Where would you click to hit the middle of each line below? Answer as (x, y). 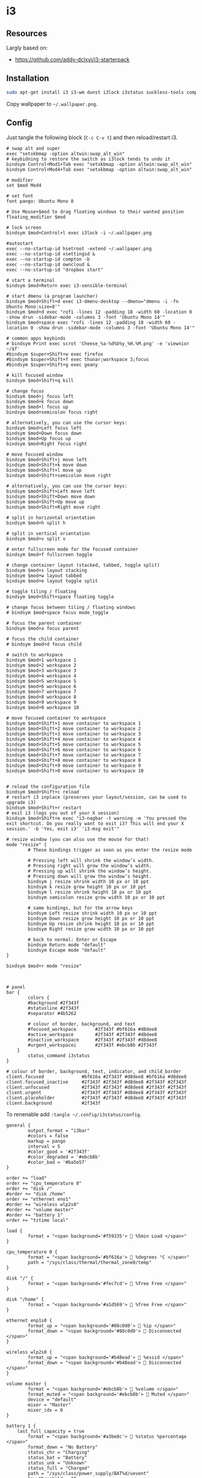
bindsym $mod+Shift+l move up (44, 470)
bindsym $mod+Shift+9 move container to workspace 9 (74, 766)
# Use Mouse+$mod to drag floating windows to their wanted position (95, 212)
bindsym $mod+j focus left (40, 396)
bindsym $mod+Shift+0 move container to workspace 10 (75, 771)
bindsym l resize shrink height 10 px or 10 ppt (90, 892)
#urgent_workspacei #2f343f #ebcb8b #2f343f (93, 1045)
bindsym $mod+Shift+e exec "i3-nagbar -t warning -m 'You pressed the (96, 818)
